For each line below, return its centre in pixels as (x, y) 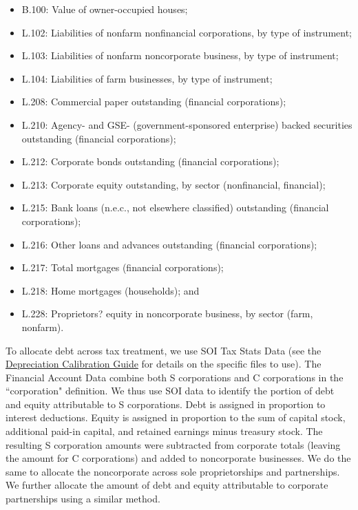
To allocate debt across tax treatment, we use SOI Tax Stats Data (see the (164, 350)
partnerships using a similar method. (83, 499)
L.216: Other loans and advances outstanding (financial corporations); (169, 244)
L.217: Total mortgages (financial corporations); (123, 267)
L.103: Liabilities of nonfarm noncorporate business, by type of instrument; (180, 55)
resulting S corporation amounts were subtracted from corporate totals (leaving (173, 444)
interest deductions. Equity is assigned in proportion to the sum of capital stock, (176, 417)
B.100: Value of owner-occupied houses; (105, 9)
